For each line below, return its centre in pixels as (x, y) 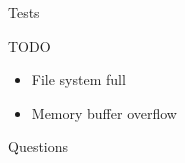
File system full (78, 79)
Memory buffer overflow (104, 112)
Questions (38, 146)
